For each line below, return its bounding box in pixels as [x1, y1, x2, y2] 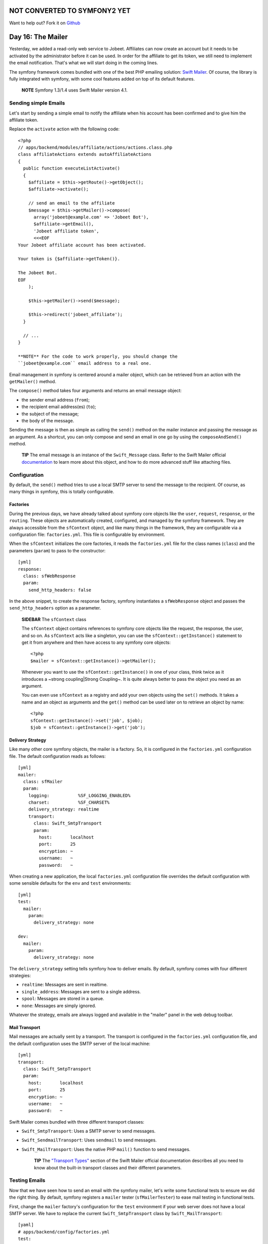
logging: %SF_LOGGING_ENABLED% [28, 793, 131, 798]
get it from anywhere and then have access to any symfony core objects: [21, 639, 171, 645]
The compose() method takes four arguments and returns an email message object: [9, 388, 182, 394]
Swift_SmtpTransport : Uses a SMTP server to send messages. [21, 1128, 156, 1134]
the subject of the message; [21, 411, 79, 416]
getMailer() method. [9, 378, 57, 384]
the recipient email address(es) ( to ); [21, 404, 96, 410]
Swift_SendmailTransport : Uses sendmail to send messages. [21, 1137, 157, 1143]
